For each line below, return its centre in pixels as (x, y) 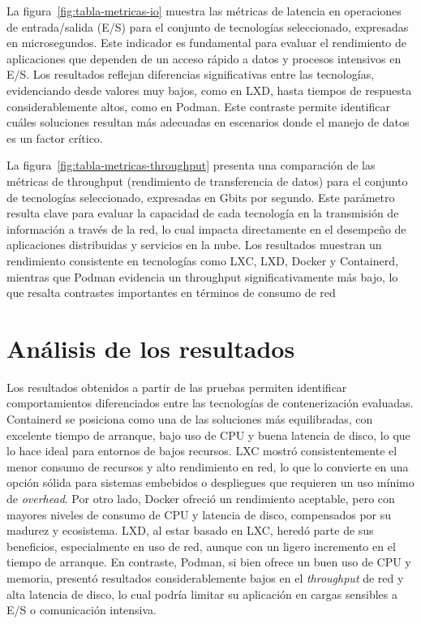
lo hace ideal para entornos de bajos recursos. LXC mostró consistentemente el (202, 451)
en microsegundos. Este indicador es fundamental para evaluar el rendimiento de (207, 43)
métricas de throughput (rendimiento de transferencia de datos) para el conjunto (207, 181)
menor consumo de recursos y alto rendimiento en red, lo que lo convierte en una (208, 466)
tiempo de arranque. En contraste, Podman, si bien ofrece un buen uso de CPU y (209, 562)
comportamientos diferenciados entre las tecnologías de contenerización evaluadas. (210, 403)
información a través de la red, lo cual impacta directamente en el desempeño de (206, 228)
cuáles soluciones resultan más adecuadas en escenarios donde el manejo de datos (208, 122)
